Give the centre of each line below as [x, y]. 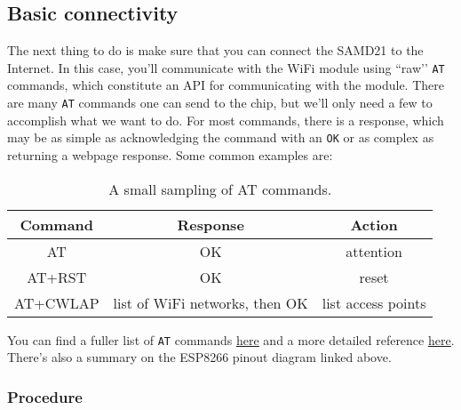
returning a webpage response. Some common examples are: [170, 154]
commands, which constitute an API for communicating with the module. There [226, 85]
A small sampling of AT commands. [220, 189]
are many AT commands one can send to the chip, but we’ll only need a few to [220, 103]
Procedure [45, 396]
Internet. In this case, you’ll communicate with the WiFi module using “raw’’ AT [226, 67]
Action [374, 224]
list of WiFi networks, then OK [211, 302]
